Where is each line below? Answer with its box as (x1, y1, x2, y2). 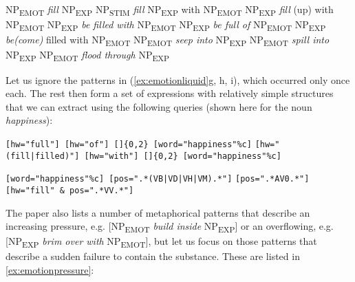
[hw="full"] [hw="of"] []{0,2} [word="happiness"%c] (6, 139, 252, 149)
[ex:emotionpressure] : (6, 262, 94, 276)
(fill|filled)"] (6, 151, 80, 161)
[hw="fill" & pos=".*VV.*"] (6, 185, 134, 195)
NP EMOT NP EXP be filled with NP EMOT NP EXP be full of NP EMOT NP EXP (6, 17, 326, 33)
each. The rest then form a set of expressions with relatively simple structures (6, 86, 334, 100)
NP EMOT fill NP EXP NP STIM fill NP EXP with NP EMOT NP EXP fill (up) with (6, 2, 334, 18)
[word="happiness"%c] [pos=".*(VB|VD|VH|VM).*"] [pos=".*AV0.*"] (6, 174, 310, 184)
